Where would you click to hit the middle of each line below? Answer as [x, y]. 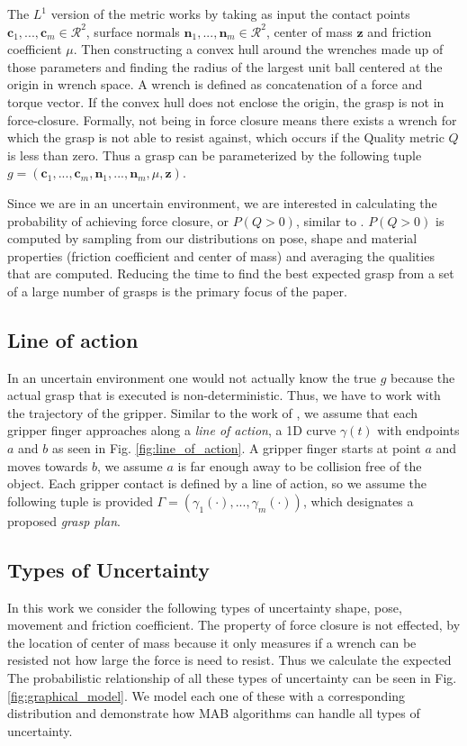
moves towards [48, 465]
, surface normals [133, 31]
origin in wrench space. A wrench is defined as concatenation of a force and [215, 84]
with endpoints [418, 430]
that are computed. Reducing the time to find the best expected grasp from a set [231, 273]
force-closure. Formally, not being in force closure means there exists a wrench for [232, 119]
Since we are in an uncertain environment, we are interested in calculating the [222, 202]
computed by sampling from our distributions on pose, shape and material [212, 238]
